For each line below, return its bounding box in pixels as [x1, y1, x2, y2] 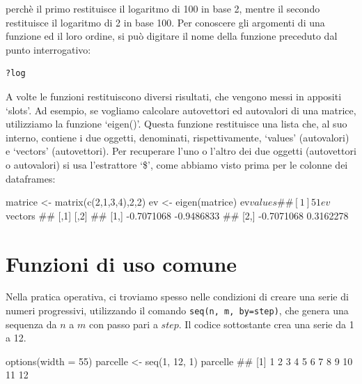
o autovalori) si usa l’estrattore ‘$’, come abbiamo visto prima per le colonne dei [6, 157, 348, 171]
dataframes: [6, 171, 56, 185]
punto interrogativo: [6, 42, 91, 56]
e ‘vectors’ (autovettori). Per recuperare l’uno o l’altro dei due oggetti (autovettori [6, 144, 356, 158]
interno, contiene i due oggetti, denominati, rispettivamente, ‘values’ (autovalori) [6, 130, 349, 144]
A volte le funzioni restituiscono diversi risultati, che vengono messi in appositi [6, 89, 342, 103]
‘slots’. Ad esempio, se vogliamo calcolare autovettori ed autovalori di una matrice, [6, 102, 356, 117]
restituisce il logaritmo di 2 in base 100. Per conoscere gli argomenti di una [6, 15, 325, 29]
